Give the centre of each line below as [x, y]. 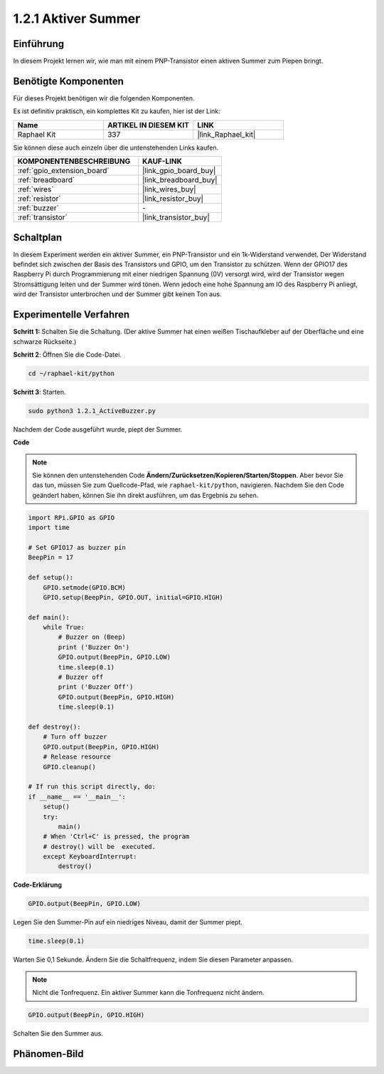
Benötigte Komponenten [69, 81]
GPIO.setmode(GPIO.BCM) [84, 587]
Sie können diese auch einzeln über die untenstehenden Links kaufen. [116, 147]
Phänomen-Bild [48, 1054]
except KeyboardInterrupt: [90, 857]
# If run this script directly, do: [92, 787]
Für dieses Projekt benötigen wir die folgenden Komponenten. [104, 98]
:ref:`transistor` [42, 217]
